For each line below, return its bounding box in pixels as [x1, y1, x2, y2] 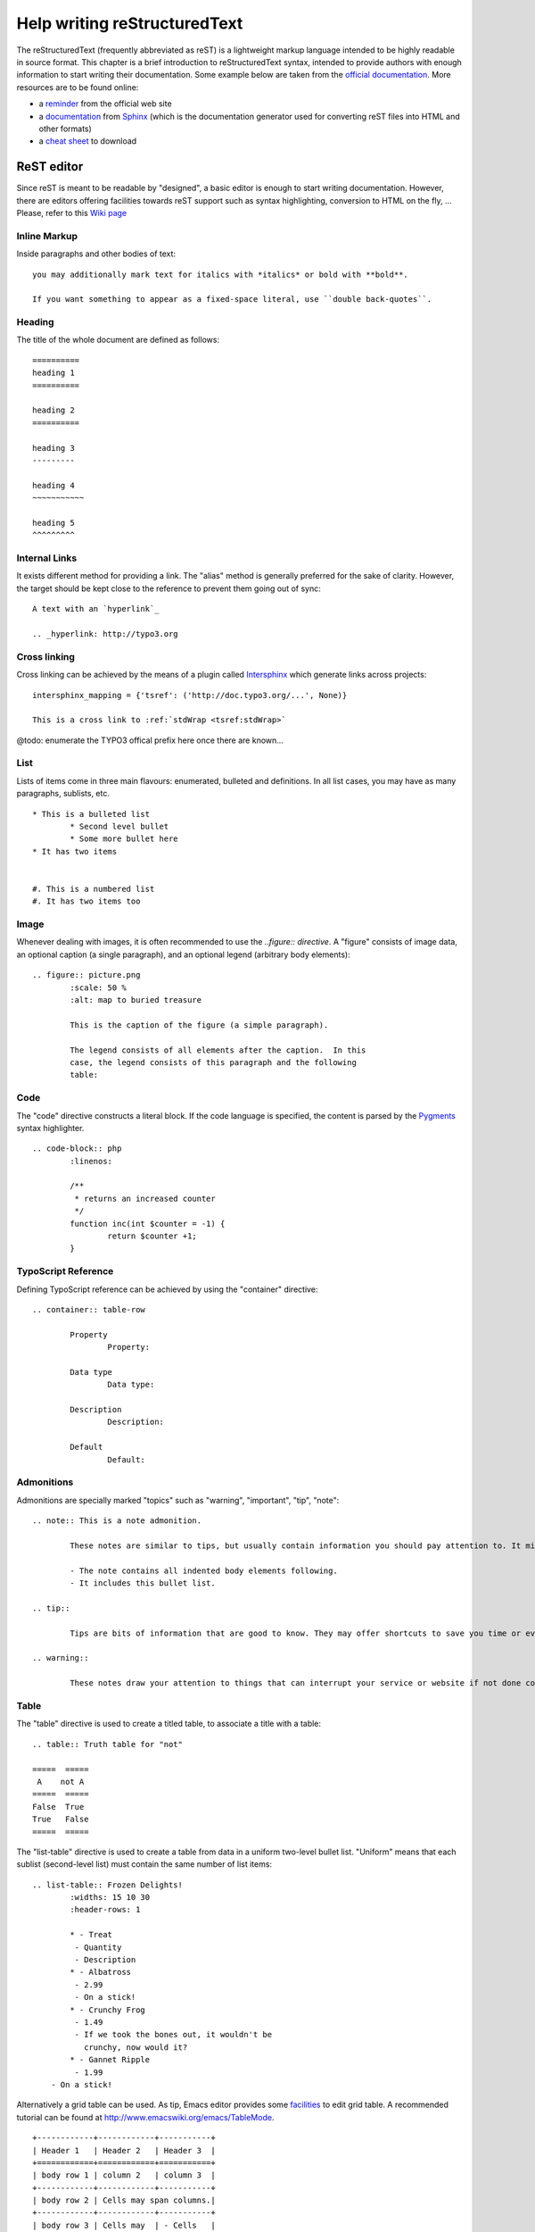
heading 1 [32, 368, 75, 379]
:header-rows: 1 [70, 1904, 141, 1915]
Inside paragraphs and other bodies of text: [16, 248, 177, 259]
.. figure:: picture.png [32, 970, 141, 980]
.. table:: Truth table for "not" [32, 1739, 183, 1749]
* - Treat [70, 1929, 113, 1940]
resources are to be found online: [16, 81, 139, 93]
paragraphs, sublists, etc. [16, 788, 111, 799]
